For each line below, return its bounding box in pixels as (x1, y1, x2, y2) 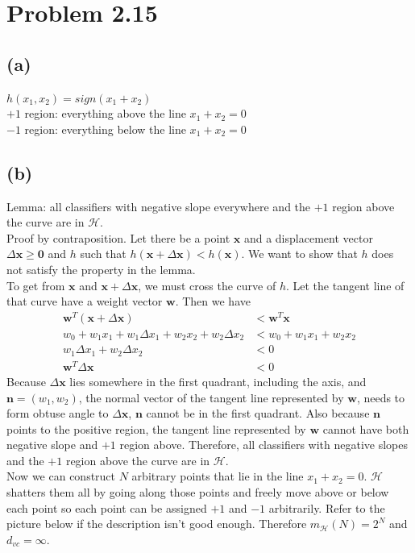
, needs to (356, 389, 405, 405)
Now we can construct (6, 468, 116, 484)
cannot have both (322, 420, 409, 437)
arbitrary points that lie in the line (131, 468, 304, 484)
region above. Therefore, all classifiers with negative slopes (119, 436, 409, 453)
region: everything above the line (24, 105, 186, 122)
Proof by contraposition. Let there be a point (6, 229, 230, 246)
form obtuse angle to (6, 405, 109, 422)
